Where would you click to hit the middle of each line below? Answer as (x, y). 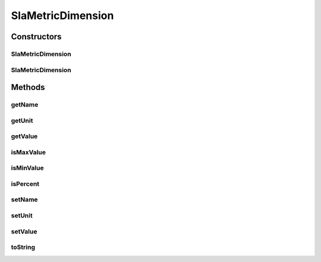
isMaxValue (28, 152)
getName (25, 105)
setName (24, 199)
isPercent (25, 183)
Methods (28, 87)
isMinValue (27, 168)
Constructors (36, 37)
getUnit (22, 120)
